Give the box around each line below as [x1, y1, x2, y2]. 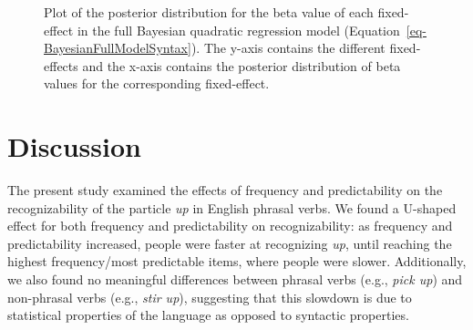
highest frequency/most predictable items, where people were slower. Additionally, [7, 252, 467, 271]
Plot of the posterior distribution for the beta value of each [44, 3, 374, 21]
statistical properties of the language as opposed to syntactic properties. [7, 305, 409, 325]
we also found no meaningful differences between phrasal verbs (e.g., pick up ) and [7, 270, 463, 289]
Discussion [7, 128, 141, 165]
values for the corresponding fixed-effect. [44, 74, 270, 93]
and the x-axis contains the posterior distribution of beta [82, 56, 401, 75]
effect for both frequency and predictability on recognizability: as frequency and [7, 216, 453, 235]
